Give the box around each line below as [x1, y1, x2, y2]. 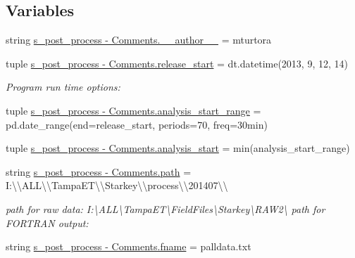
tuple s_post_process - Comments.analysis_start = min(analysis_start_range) [6, 141, 350, 155]
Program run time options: [6, 79, 120, 94]
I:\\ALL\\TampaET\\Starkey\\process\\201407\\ [6, 178, 228, 193]
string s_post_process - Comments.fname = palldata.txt [6, 239, 251, 254]
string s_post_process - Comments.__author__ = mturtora [6, 32, 272, 47]
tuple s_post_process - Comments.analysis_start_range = [6, 103, 261, 117]
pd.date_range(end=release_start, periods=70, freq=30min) [6, 117, 268, 131]
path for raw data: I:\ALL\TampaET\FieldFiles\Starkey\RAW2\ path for [6, 201, 325, 216]
